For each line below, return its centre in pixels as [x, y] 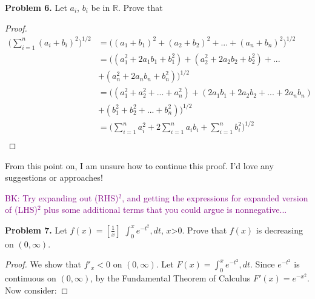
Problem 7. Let [36, 230]
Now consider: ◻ [37, 290]
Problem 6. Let [36, 7]
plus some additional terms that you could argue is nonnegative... [165, 210]
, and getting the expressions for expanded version [215, 197]
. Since [263, 264]
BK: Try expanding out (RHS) [62, 197]
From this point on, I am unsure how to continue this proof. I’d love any [139, 165]
